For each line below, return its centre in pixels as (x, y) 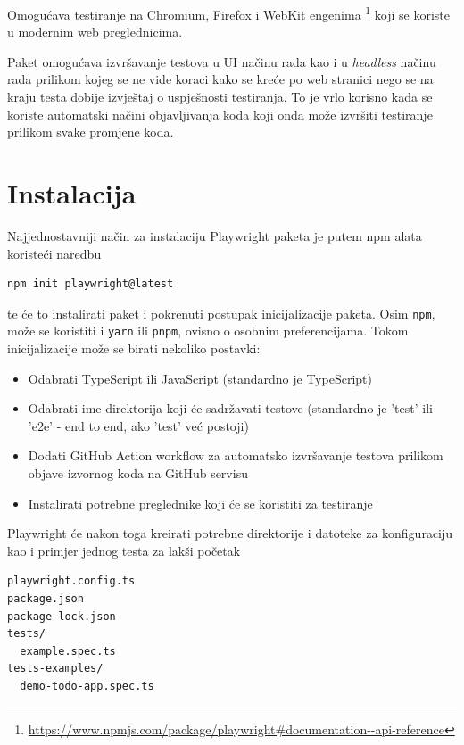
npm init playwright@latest (91, 284)
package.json (46, 598)
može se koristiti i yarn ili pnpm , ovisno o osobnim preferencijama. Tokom (208, 331)
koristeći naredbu (54, 253)
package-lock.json (62, 616)
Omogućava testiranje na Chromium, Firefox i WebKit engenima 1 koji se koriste (229, 13)
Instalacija (72, 193)
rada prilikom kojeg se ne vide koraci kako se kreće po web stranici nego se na (220, 79)
